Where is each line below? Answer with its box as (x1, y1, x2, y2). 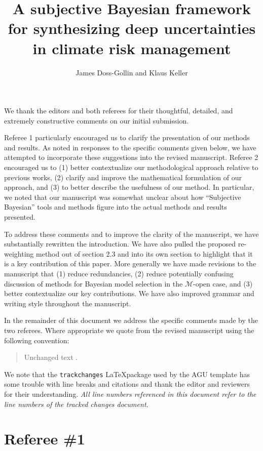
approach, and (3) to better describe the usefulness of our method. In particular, (4, 182, 254, 192)
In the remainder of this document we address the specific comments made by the (4, 315, 258, 325)
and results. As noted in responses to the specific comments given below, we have (4, 142, 256, 152)
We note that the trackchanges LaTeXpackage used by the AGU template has (4, 368, 250, 379)
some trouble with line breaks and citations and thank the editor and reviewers (4, 379, 250, 389)
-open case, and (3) (193, 278, 253, 289)
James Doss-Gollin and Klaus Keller (76, 67, 188, 77)
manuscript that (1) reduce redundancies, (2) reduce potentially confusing (4, 268, 234, 278)
